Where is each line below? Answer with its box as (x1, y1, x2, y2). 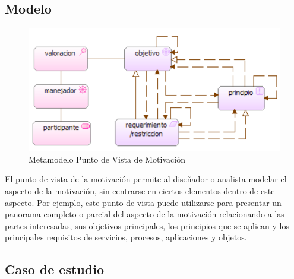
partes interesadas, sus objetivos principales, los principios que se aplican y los (5, 219, 289, 232)
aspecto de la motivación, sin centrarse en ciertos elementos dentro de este (5, 185, 275, 196)
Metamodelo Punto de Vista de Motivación (29, 153, 185, 165)
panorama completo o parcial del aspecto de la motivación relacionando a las (5, 208, 284, 220)
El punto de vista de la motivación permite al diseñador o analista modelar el (5, 173, 287, 185)
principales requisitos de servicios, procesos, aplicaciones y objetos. (5, 231, 247, 243)
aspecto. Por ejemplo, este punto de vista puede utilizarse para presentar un (5, 196, 282, 208)
